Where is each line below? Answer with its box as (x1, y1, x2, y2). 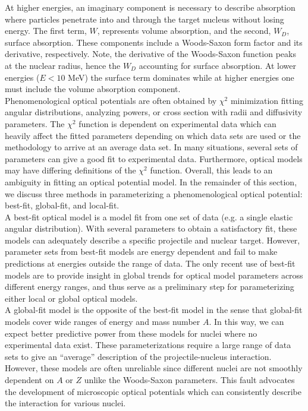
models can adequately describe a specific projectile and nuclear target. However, (5, 233, 300, 246)
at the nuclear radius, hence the (5, 59, 121, 71)
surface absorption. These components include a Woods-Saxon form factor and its (5, 36, 303, 48)
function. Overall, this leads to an (150, 164, 273, 176)
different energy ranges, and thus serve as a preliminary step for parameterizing (5, 280, 294, 293)
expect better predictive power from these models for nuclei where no (5, 327, 257, 339)
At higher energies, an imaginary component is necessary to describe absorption (5, 1, 296, 13)
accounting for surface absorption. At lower (139, 59, 297, 71)
